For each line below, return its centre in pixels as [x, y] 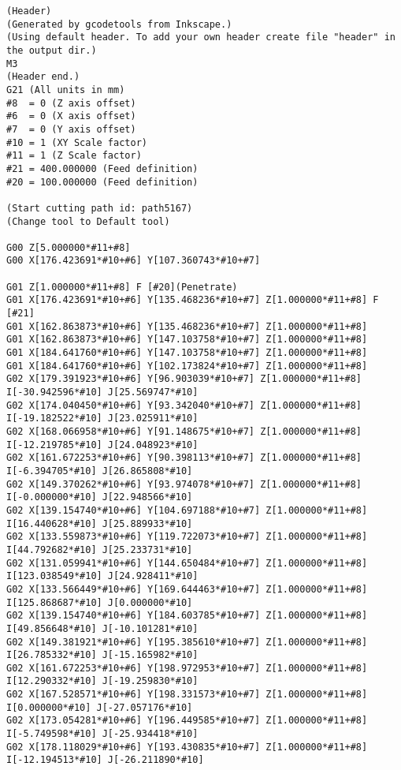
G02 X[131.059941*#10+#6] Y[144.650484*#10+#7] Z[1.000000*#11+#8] [187, 563]
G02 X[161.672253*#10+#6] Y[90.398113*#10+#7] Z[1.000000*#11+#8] [184, 458]
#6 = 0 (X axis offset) [71, 116]
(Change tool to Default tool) [88, 221]
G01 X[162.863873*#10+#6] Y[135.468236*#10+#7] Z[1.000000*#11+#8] [187, 326]
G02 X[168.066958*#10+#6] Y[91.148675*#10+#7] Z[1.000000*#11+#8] [184, 432]
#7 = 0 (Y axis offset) [71, 129]
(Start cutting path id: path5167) [100, 208]
